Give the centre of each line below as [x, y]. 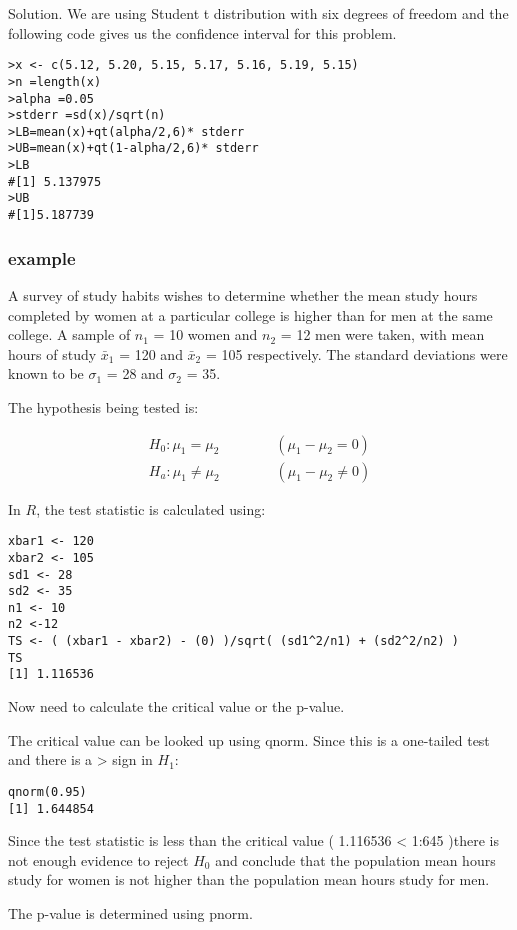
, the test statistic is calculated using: [151, 508]
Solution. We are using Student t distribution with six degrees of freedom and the [258, 13]
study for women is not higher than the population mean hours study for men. [249, 879]
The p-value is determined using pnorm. [130, 912]
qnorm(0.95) [47, 791]
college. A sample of [69, 334]
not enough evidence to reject [98, 859]
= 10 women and [205, 334]
